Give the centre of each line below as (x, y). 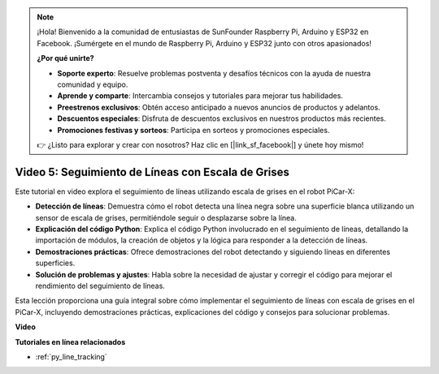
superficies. (55, 263)
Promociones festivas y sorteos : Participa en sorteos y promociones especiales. (193, 130)
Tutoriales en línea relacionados (70, 342)
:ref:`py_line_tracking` (71, 356)
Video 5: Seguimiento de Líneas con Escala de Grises (152, 172)
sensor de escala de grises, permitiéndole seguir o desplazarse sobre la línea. (166, 217)
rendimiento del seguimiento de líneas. (100, 286)
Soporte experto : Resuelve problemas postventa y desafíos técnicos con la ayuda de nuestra (214, 73)
